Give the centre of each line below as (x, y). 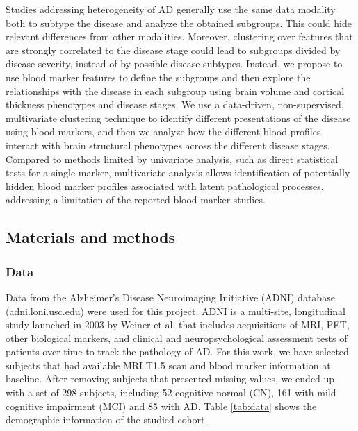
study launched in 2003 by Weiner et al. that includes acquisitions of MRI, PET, (178, 324)
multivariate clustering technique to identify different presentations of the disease (178, 118)
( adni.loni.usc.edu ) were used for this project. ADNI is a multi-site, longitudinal (176, 311)
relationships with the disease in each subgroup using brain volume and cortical (175, 91)
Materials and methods (91, 237)
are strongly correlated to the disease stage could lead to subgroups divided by (173, 50)
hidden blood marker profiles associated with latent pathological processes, (165, 186)
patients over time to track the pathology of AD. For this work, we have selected (177, 352)
